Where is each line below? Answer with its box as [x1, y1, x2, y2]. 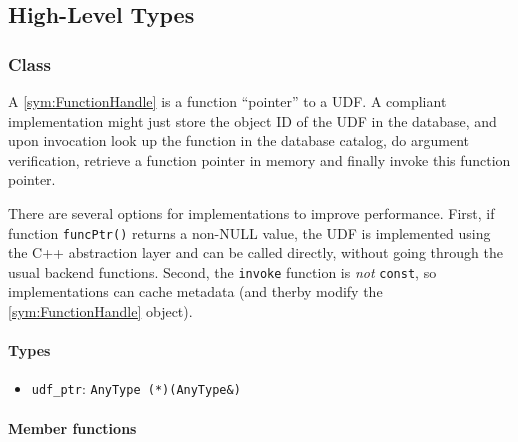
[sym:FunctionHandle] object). [8, 301, 193, 322]
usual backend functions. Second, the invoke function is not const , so [8, 261, 437, 282]
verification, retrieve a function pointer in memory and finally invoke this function [8, 149, 511, 170]
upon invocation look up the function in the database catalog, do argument [8, 130, 470, 151]
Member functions [8, 417, 137, 438]
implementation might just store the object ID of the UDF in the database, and [8, 110, 497, 131]
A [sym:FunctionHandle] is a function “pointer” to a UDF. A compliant [8, 91, 447, 111]
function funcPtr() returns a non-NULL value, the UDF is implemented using [8, 222, 491, 243]
